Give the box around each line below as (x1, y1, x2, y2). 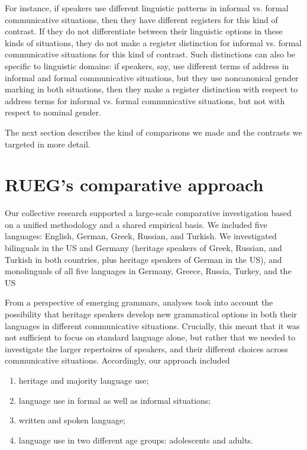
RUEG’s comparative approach (5, 172, 264, 197)
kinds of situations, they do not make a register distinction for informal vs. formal (5, 36, 302, 49)
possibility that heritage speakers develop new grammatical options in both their (5, 308, 298, 320)
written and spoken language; (18, 414, 125, 426)
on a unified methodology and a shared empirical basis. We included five (5, 218, 267, 230)
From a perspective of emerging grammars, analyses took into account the (5, 296, 273, 308)
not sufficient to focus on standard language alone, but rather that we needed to (5, 331, 296, 343)
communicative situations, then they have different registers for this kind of (5, 13, 278, 25)
